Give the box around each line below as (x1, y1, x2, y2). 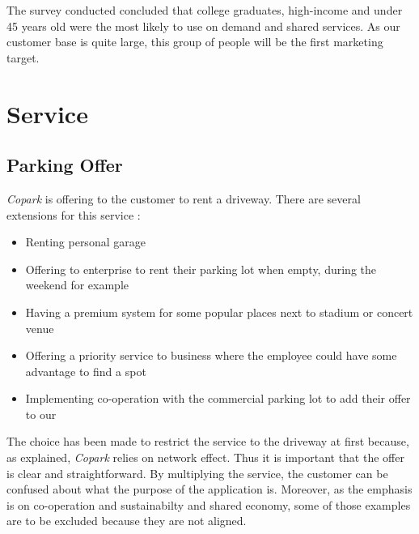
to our (25, 405, 57, 422)
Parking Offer (6, 152, 123, 177)
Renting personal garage (25, 233, 146, 250)
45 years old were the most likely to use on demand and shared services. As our (6, 17, 400, 34)
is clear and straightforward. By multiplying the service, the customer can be (6, 464, 388, 481)
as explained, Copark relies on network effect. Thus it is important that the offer (6, 449, 404, 466)
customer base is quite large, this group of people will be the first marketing (6, 33, 383, 50)
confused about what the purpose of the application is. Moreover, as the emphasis (6, 481, 413, 498)
